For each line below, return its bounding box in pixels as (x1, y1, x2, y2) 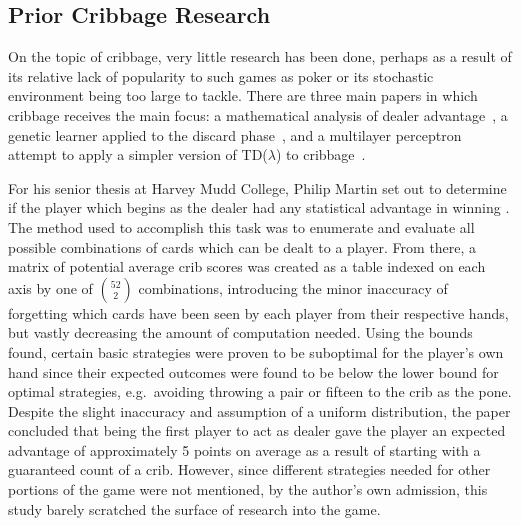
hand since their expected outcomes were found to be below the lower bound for (8, 361, 499, 382)
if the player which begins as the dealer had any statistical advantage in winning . (8, 197, 510, 218)
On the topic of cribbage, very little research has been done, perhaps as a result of (8, 46, 512, 67)
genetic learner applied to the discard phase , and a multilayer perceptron (8, 124, 462, 145)
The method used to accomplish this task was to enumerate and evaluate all (8, 216, 475, 237)
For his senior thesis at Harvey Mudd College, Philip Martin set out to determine (8, 177, 507, 198)
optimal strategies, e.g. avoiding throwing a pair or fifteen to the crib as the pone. (8, 381, 512, 402)
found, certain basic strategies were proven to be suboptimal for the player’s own (8, 341, 504, 362)
